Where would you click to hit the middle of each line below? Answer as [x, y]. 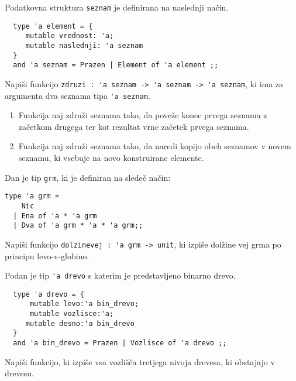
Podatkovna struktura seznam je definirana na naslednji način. [117, 7]
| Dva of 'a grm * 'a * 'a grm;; [78, 226]
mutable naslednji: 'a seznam [84, 45]
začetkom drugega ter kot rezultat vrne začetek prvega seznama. [134, 126]
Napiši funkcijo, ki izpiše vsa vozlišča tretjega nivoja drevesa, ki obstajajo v [140, 361]
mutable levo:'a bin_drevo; [84, 304]
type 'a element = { [53, 26]
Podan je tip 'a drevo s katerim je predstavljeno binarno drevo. [120, 275]
